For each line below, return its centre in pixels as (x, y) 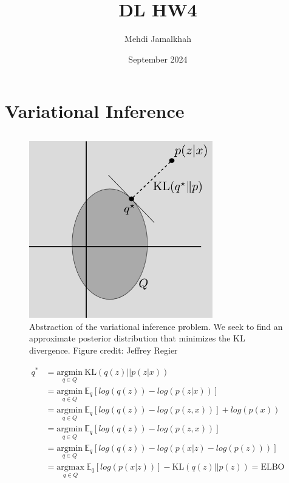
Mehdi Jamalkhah (158, 39)
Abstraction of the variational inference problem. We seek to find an (156, 326)
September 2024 (158, 59)
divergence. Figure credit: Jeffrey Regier (104, 350)
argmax (70, 467)
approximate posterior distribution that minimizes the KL (137, 338)
